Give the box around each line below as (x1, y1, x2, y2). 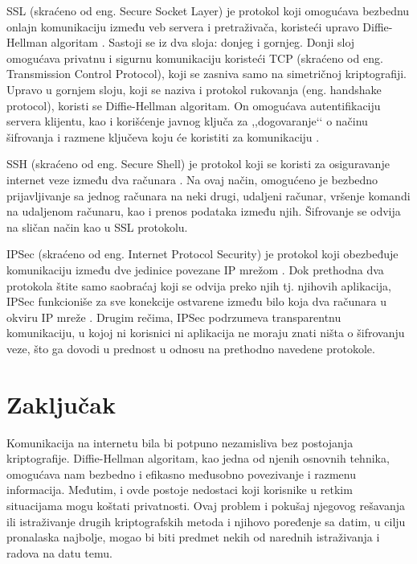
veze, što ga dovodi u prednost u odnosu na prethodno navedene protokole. (6, 340, 375, 356)
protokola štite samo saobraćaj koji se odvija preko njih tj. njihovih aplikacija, (6, 277, 391, 294)
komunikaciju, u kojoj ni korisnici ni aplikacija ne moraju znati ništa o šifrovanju (6, 324, 405, 341)
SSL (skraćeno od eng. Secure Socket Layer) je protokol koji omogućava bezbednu (6, 2, 410, 19)
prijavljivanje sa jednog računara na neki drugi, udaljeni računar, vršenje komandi (6, 187, 411, 204)
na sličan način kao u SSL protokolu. (6, 218, 188, 235)
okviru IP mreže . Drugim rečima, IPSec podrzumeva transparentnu (6, 308, 341, 325)
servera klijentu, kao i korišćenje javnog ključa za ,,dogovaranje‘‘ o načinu (6, 113, 368, 130)
